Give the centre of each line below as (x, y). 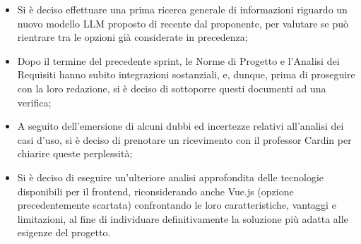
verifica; (34, 102)
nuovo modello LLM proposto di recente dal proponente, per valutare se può (183, 23)
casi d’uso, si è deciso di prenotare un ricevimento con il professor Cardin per (184, 139)
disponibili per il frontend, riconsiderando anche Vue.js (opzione (155, 191)
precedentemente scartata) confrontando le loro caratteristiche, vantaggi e (177, 205)
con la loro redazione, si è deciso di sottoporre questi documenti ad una (172, 88)
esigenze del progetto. (64, 232)
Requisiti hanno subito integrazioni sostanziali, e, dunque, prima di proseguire (186, 74)
